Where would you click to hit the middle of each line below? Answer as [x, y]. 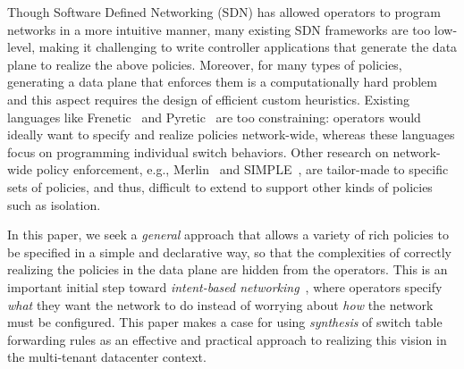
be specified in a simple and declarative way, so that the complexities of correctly [229, 252]
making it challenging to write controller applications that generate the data [248, 47]
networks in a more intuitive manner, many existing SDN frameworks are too [219, 29]
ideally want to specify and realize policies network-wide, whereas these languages [231, 134]
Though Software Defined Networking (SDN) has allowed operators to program [224, 12]
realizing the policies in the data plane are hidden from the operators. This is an [228, 269]
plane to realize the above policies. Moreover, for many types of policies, [205, 64]
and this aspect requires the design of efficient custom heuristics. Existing [209, 99]
